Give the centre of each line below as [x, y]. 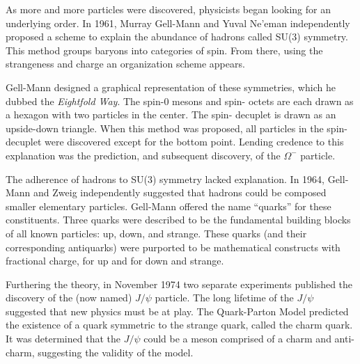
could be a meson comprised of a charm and [237, 339]
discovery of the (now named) [69, 298]
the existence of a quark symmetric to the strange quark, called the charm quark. [179, 325]
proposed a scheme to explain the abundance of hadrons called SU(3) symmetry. [177, 37]
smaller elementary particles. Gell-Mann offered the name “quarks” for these [169, 206]
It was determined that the [63, 339]
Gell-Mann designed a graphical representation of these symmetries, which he [171, 87]
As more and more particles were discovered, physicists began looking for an [168, 9]
